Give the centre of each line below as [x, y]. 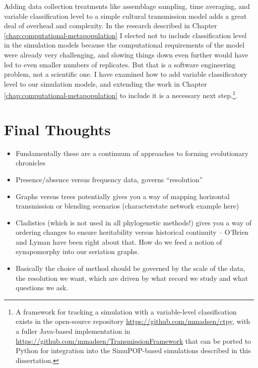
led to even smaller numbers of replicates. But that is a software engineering [120, 64]
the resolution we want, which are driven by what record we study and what [132, 278]
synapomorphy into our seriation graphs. [77, 251]
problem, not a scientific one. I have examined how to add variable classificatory [126, 74]
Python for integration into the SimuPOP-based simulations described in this [133, 350]
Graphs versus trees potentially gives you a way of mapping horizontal [123, 196]
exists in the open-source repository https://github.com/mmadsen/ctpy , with [133, 321]
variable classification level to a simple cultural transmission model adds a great [126, 16]
